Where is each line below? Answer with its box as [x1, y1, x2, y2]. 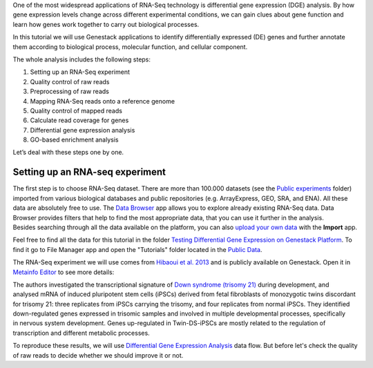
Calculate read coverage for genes [30, 116, 129, 124]
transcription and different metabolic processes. [12, 329, 150, 337]
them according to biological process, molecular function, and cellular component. [12, 42, 248, 51]
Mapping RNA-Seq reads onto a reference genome [30, 97, 175, 105]
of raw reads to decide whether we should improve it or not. [12, 351, 184, 359]
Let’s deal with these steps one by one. [12, 148, 124, 157]
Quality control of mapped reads [30, 106, 122, 115]
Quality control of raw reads [30, 77, 110, 86]
